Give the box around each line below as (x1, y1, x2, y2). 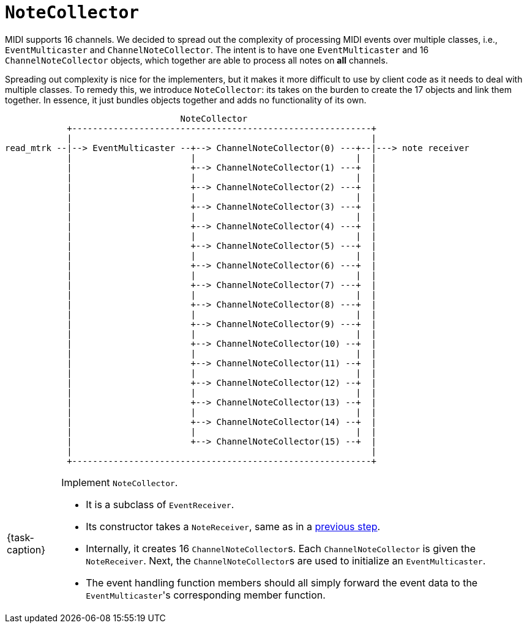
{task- (7, 531, 34, 544)
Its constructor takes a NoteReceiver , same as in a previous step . (86, 520, 381, 533)
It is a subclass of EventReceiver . (86, 498, 234, 511)
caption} (7, 543, 46, 556)
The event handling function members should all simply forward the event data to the (86, 576, 478, 589)
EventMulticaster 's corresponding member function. (86, 588, 326, 601)
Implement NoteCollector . (61, 476, 178, 489)
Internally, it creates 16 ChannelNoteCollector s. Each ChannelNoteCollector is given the (86, 542, 476, 555)
